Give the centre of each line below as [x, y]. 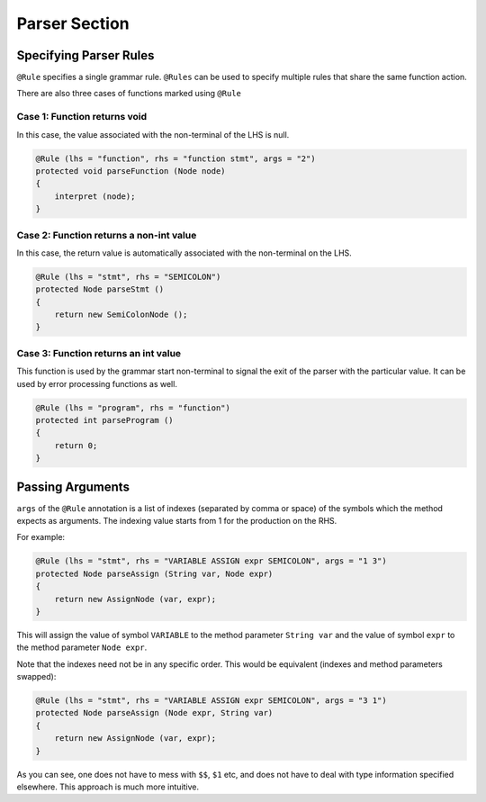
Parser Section [73, 23]
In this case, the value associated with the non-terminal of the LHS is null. [153, 134]
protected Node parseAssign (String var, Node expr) [154, 573]
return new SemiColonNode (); [121, 315]
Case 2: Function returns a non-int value [107, 235]
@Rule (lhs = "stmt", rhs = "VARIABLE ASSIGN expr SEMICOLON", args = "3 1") [211, 701]
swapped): [36, 677]
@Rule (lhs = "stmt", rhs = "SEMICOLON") [128, 276]
